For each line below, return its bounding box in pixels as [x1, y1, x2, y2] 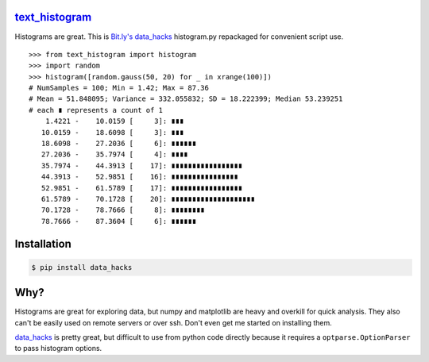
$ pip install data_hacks [31, 263, 133, 271]
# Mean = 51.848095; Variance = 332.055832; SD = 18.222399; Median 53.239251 [29, 94, 343, 103]
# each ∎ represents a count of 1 [29, 106, 163, 114]
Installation [14, 237, 71, 250]
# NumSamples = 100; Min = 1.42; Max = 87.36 [29, 83, 210, 93]
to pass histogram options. [14, 344, 102, 353]
